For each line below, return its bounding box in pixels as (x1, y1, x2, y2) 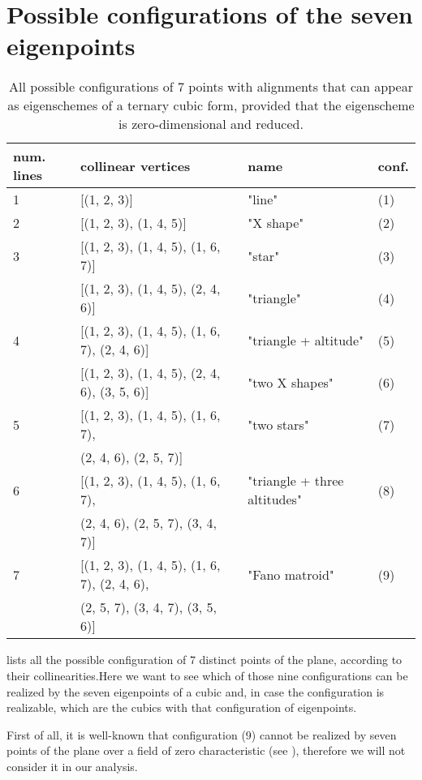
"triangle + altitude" (248, 330, 364, 349)
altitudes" (248, 490, 302, 509)
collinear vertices (80, 156, 191, 175)
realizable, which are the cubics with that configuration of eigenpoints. (6, 699, 357, 716)
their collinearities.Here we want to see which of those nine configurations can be (6, 666, 408, 684)
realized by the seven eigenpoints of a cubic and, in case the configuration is (6, 683, 385, 700)
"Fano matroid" (248, 564, 334, 584)
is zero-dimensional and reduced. (118, 114, 304, 134)
